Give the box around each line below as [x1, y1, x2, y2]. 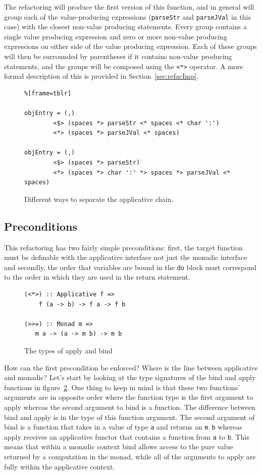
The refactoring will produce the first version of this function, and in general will [4, 2, 254, 12]
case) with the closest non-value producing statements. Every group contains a [4, 21, 247, 32]
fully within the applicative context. [4, 461, 115, 471]
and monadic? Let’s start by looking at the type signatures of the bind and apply [4, 372, 256, 383]
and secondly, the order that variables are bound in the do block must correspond [4, 261, 256, 272]
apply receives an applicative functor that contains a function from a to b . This [4, 431, 249, 442]
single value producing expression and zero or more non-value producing [4, 31, 227, 41]
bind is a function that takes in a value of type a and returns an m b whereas [4, 421, 242, 432]
